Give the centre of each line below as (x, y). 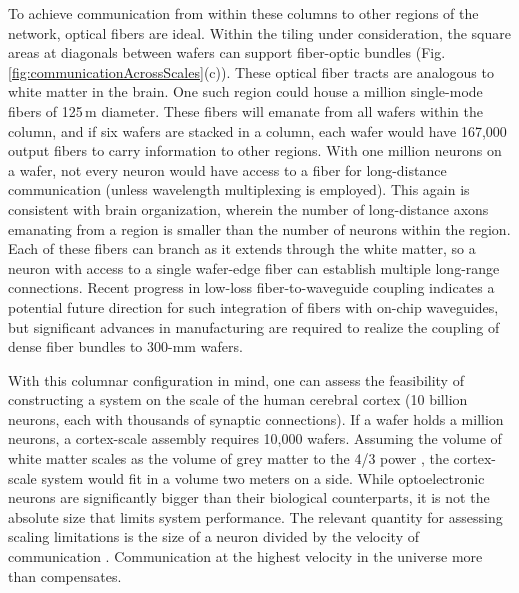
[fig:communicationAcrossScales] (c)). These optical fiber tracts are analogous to (251, 71)
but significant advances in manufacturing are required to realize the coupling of (254, 326)
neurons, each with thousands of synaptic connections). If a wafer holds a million (256, 418)
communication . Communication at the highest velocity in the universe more (245, 556)
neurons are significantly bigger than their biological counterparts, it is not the (249, 497)
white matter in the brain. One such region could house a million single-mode (245, 91)
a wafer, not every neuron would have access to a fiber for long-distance (227, 169)
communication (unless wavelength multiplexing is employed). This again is (239, 189)
